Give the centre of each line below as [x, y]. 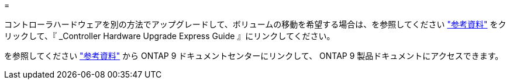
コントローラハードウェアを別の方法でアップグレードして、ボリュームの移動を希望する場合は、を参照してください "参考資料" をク [255, 24]
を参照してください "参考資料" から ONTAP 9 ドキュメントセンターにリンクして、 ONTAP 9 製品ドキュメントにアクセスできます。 [254, 56]
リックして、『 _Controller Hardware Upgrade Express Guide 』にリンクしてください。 [170, 36]
